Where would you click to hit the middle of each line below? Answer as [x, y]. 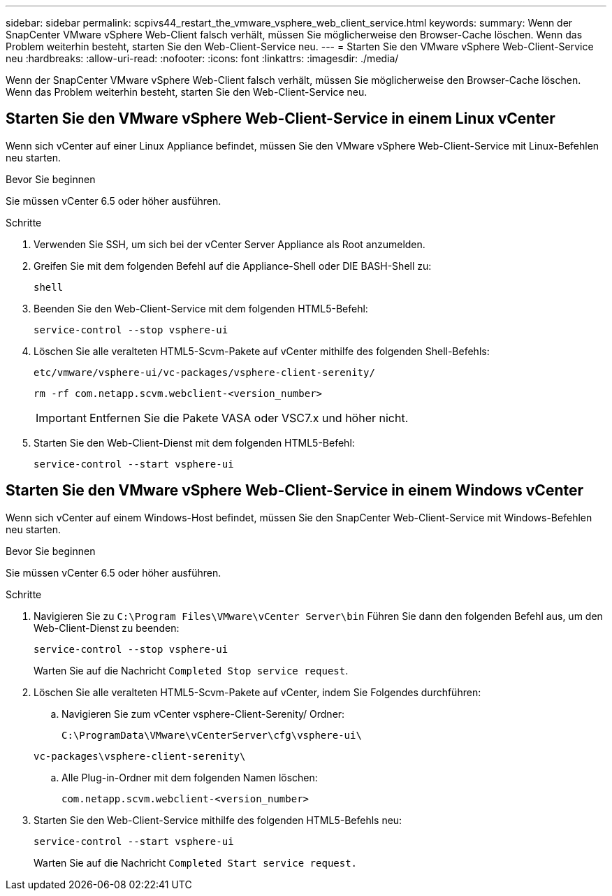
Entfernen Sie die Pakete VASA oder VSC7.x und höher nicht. [249, 418]
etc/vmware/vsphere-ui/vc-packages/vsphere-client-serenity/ [204, 372]
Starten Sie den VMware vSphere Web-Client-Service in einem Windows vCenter [295, 491]
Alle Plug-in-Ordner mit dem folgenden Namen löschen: [190, 777]
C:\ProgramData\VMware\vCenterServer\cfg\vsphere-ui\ [212, 735]
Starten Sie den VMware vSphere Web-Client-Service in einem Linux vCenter [280, 119]
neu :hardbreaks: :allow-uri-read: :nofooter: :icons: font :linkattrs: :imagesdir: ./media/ [202, 58]
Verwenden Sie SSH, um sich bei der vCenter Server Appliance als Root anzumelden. [229, 244]
